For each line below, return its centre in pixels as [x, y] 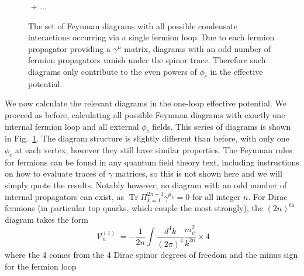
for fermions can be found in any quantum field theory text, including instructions [152, 162]
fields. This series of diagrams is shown [222, 126]
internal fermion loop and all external [72, 126]
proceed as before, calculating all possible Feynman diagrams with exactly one [145, 114]
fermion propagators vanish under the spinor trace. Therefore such [147, 60]
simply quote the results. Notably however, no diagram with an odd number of [146, 184]
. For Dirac [268, 196]
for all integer [216, 196]
